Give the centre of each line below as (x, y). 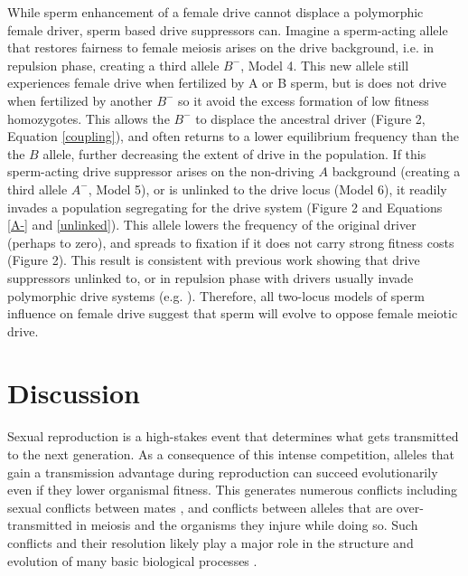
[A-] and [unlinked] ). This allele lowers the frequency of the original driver (212, 225)
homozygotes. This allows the (89, 118)
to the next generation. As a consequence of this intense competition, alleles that (231, 454)
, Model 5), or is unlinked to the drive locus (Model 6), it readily (267, 189)
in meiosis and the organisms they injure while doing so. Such (247, 525)
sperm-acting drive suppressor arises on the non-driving (161, 171)
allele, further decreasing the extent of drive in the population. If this (234, 153)
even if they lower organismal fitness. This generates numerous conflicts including (233, 490)
